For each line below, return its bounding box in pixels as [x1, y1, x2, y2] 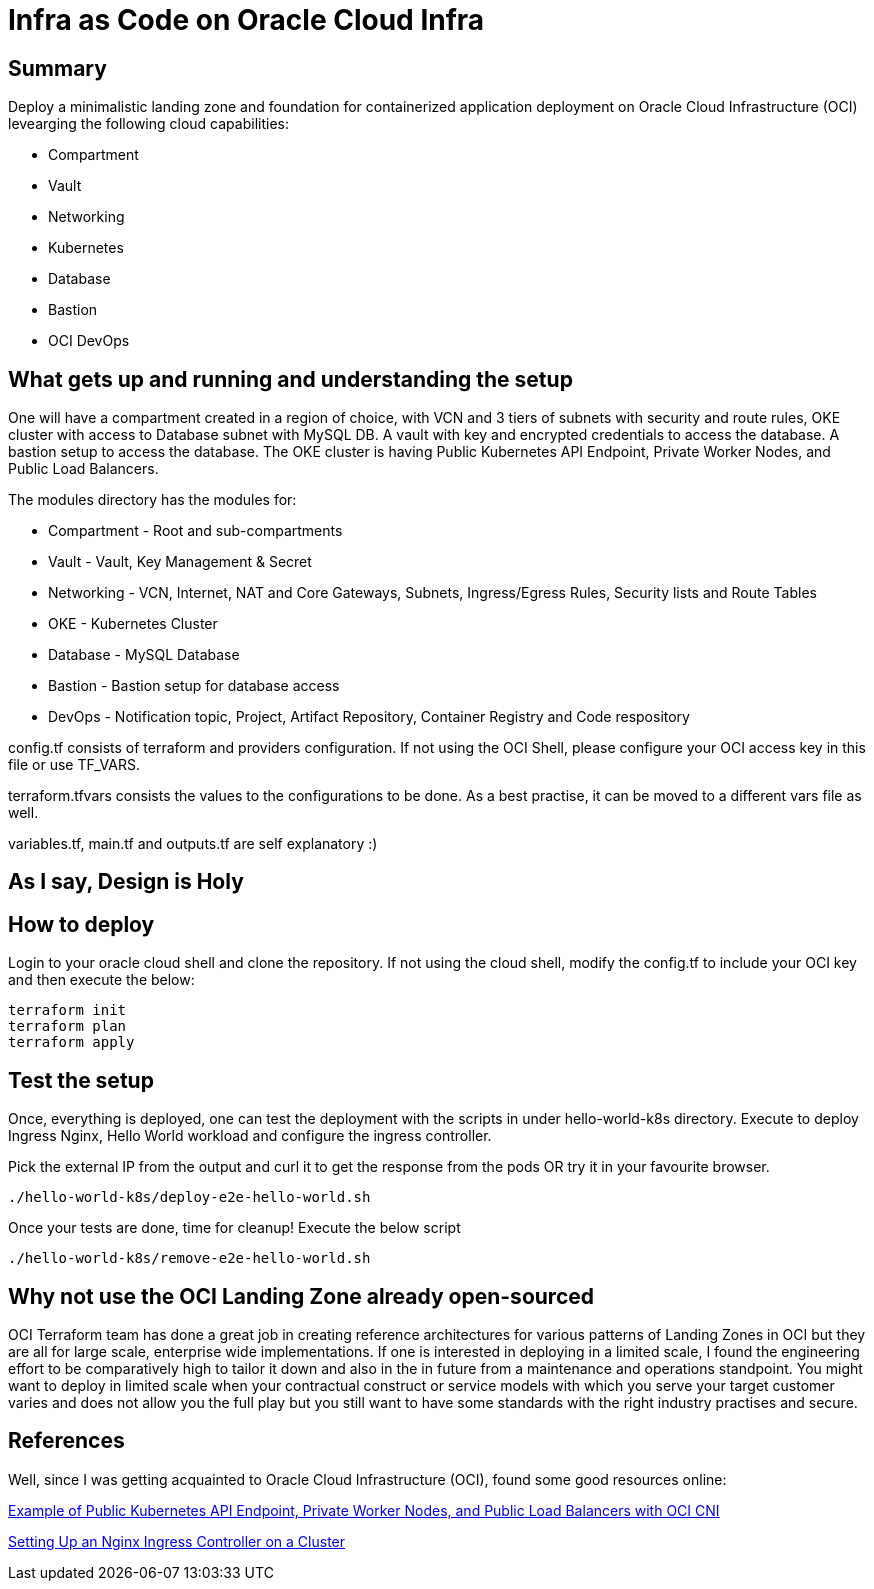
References [8, 1428, 125, 1454]
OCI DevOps [48, 332, 130, 350]
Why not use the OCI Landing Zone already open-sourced [8, 1283, 594, 1309]
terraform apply [8, 1034, 135, 1051]
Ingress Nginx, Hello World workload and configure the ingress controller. [8, 1127, 492, 1145]
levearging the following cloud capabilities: [8, 115, 289, 133]
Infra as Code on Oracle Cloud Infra [8, 3, 485, 37]
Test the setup [8, 1067, 154, 1093]
